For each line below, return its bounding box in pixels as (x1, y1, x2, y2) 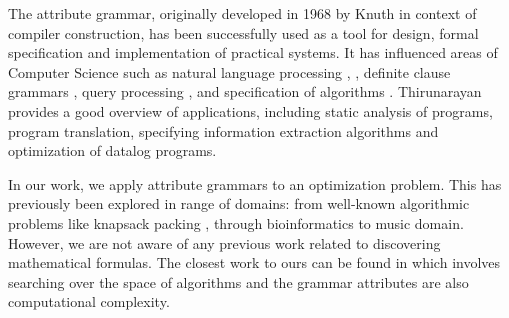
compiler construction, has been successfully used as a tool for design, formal (8, 22, 479, 43)
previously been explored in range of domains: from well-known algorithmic (8, 193, 470, 214)
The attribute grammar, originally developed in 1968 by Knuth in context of (8, 3, 477, 23)
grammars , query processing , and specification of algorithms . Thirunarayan (8, 81, 482, 102)
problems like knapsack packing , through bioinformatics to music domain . (8, 212, 464, 233)
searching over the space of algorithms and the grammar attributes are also (8, 271, 469, 292)
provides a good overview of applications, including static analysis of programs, (8, 100, 493, 121)
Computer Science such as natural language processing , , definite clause (8, 61, 451, 82)
